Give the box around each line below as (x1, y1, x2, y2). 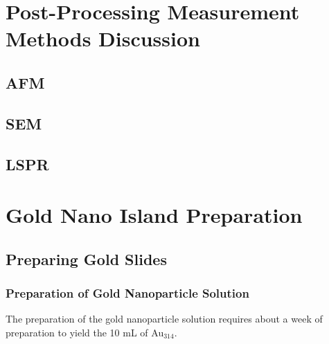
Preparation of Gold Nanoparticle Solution (6, 284, 249, 301)
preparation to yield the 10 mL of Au (6, 325, 164, 339)
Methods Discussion (6, 24, 200, 53)
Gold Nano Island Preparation (6, 201, 303, 229)
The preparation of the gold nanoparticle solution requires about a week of (6, 311, 323, 326)
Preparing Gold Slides (6, 248, 167, 269)
